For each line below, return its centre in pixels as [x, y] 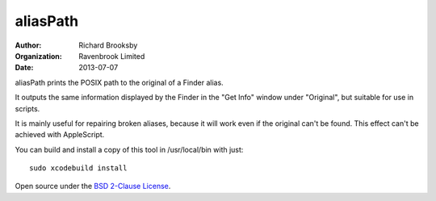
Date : [24, 68]
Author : [28, 45]
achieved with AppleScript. [60, 135]
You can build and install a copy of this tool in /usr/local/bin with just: [129, 149]
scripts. [27, 108]
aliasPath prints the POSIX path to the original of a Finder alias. [119, 82]
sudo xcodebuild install [78, 168]
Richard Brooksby [108, 45]
